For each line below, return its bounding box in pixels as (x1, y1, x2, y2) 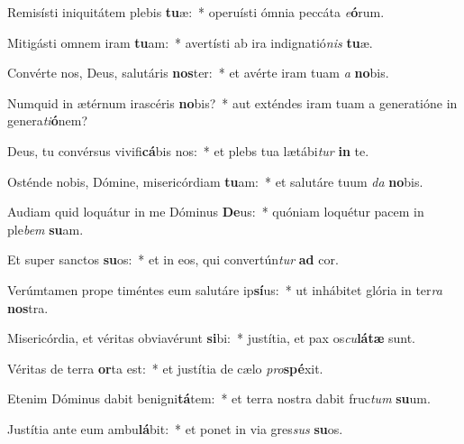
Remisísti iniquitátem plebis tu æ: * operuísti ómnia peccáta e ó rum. (7, 3, 385, 21)
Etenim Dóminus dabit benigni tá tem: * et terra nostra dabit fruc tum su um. (7, 389, 431, 408)
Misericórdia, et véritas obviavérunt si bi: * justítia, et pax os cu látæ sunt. (7, 328, 416, 347)
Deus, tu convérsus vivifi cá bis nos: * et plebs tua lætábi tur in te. (7, 141, 369, 160)
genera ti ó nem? (7, 111, 88, 130)
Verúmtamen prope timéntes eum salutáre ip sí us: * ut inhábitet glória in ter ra (7, 280, 442, 299)
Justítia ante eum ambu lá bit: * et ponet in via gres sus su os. (7, 419, 343, 438)
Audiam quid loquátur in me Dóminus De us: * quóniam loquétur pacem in (7, 202, 424, 221)
